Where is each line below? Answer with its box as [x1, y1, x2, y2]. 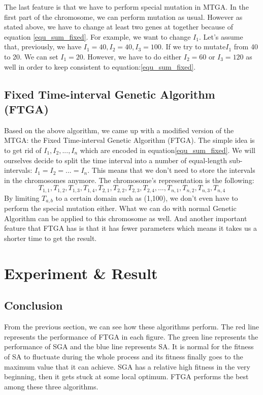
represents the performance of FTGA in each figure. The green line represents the [4, 331, 258, 342]
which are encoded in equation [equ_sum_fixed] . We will [80, 144, 255, 155]
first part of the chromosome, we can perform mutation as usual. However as [4, 11, 243, 22]
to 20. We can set [4, 51, 58, 62]
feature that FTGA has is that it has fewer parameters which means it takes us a [4, 223, 257, 233]
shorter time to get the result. [4, 233, 97, 243]
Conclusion [4, 297, 63, 313]
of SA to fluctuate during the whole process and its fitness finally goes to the [4, 351, 243, 361]
